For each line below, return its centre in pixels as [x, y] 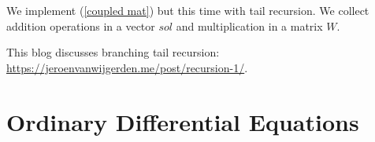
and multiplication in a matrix [249, 25]
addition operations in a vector [81, 25]
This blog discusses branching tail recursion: [113, 52]
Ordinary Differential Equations [183, 121]
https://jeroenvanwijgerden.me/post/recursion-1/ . [127, 67]
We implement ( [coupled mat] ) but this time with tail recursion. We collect [188, 10]
